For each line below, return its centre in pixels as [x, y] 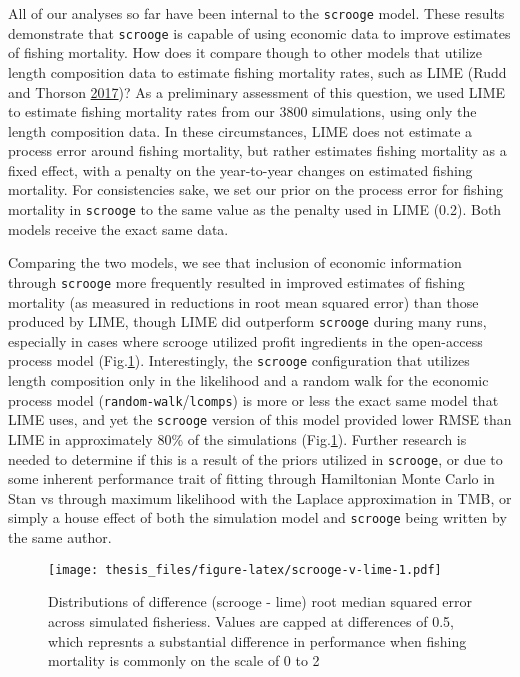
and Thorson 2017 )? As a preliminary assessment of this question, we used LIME [257, 91]
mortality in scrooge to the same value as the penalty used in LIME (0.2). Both [255, 209]
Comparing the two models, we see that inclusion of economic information [235, 262]
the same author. [60, 537]
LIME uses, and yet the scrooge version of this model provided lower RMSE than [260, 419]
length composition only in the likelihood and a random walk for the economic [248, 380]
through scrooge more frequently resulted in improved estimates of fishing [236, 281]
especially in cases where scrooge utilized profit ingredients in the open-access [245, 340]
